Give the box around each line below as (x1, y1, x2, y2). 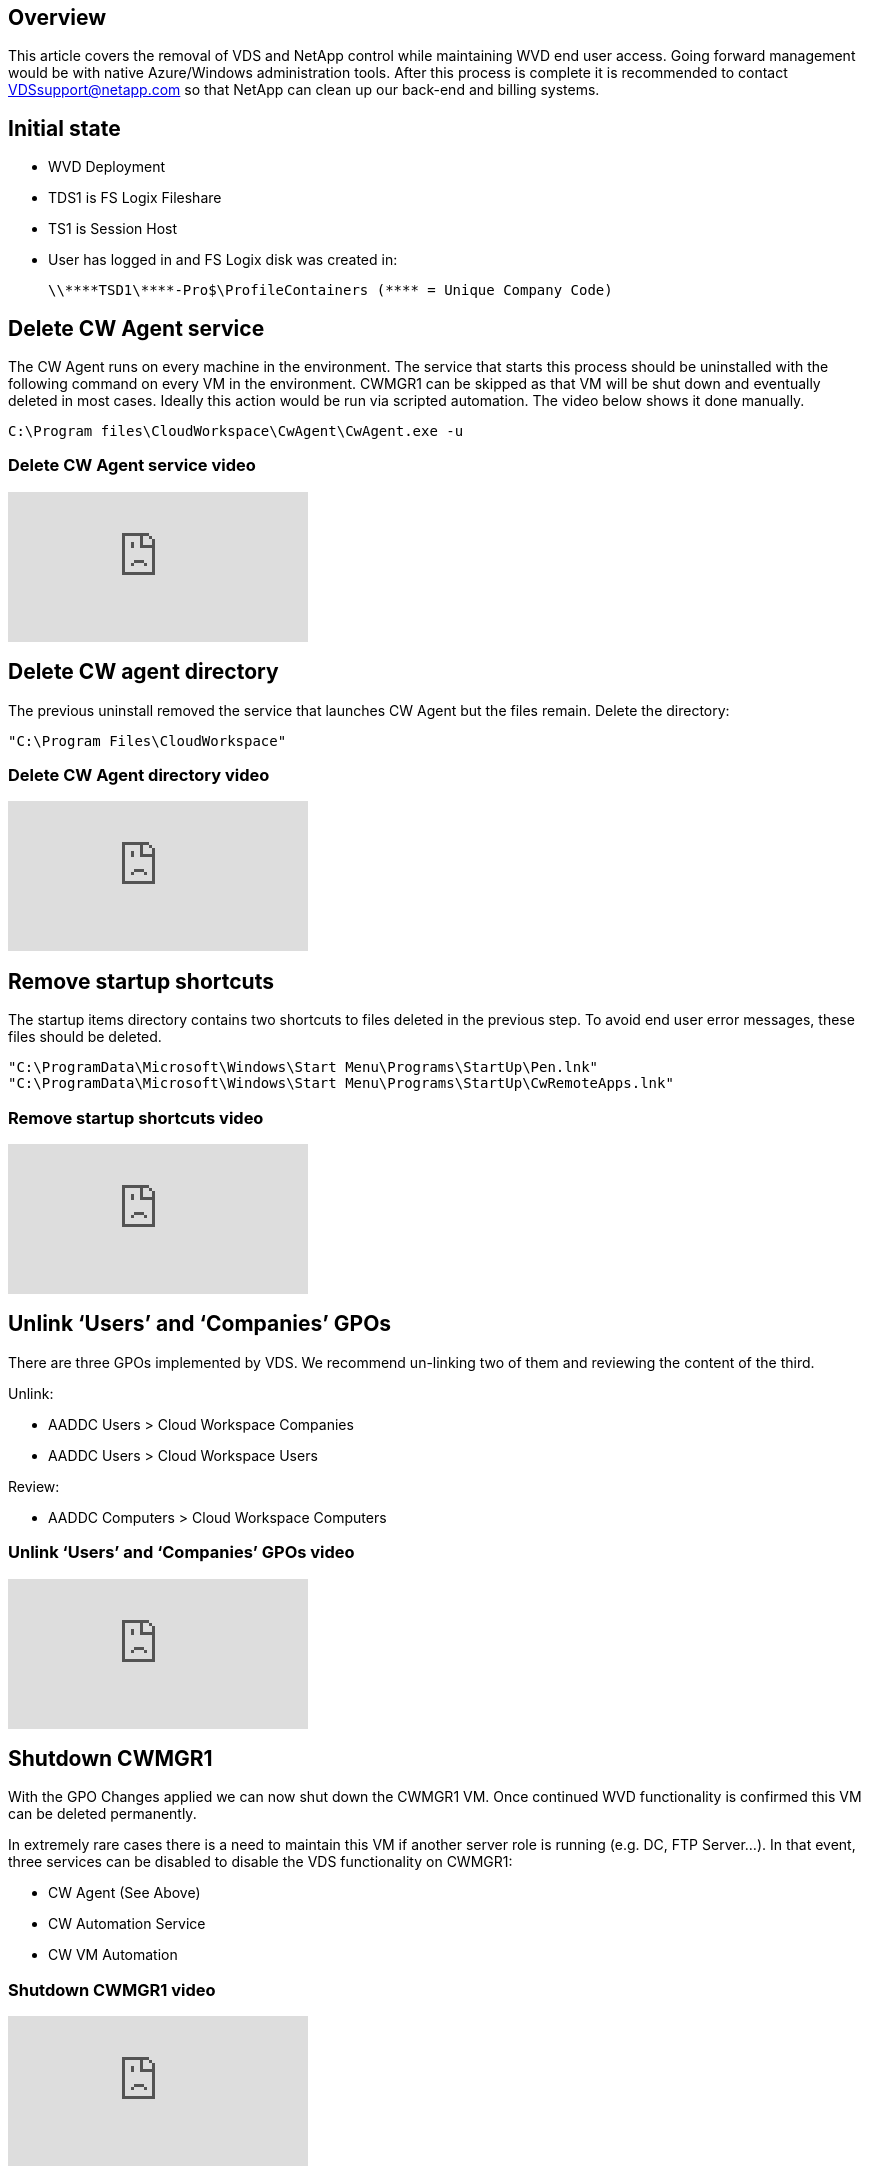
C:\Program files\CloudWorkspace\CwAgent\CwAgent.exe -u (8, 423, 464, 440)
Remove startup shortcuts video (8, 1107, 264, 1128)
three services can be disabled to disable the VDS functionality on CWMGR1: (8, 1853, 513, 1871)
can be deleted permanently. (8, 1805, 197, 1823)
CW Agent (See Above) (48, 1884, 201, 1902)
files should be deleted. (8, 1028, 162, 1046)
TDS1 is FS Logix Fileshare (48, 189, 222, 207)
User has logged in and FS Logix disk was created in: (48, 251, 398, 269)
